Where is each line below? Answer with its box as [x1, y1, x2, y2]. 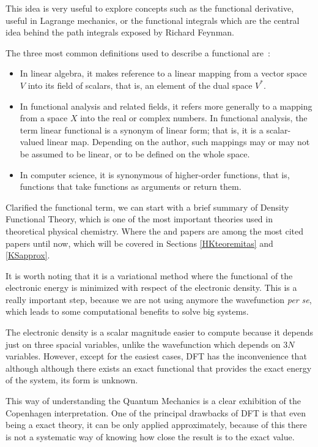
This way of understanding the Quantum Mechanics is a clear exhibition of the [6, 394, 301, 407]
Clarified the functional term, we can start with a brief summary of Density [6, 200, 289, 213]
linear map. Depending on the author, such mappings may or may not [46, 135, 310, 148]
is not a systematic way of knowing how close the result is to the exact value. [6, 430, 295, 443]
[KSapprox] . [6, 249, 50, 261]
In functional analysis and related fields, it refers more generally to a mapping [20, 99, 312, 112]
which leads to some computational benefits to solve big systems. [6, 305, 249, 318]
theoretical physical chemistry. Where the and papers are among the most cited [6, 224, 303, 237]
